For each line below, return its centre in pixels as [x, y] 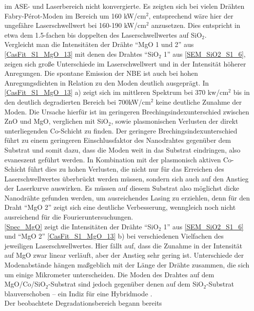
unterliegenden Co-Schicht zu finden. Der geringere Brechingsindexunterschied [121, 130]
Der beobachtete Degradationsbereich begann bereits [83, 303]
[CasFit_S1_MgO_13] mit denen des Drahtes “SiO [82, 54]
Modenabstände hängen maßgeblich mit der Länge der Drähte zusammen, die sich [127, 265]
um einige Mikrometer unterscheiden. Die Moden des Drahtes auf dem [109, 274]
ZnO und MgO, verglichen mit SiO [57, 121]
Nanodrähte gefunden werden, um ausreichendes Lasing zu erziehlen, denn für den [127, 197]
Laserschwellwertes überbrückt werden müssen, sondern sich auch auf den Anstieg [127, 178]
